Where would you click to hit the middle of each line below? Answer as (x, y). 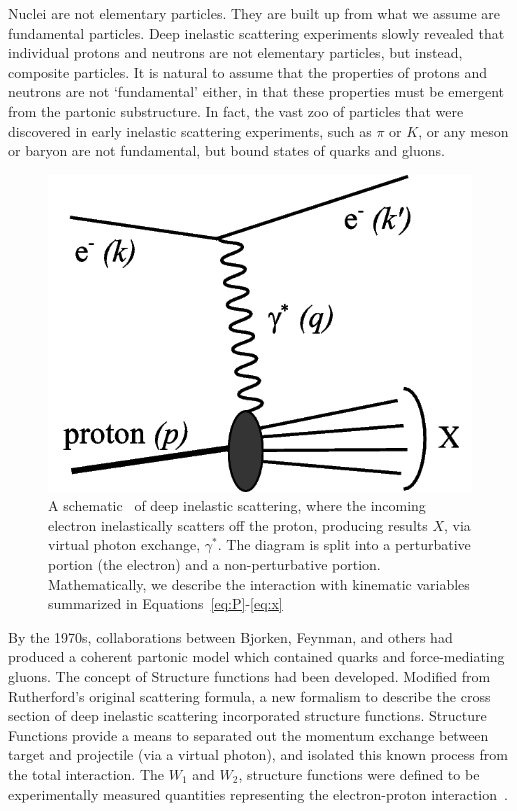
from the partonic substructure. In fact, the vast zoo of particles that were (236, 110)
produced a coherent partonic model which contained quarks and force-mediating (256, 656)
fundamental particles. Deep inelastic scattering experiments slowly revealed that (256, 32)
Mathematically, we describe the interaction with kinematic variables (259, 583)
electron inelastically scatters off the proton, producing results (238, 524)
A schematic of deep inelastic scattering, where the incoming (237, 505)
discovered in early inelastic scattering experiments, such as (190, 130)
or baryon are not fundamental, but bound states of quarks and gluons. (226, 150)
